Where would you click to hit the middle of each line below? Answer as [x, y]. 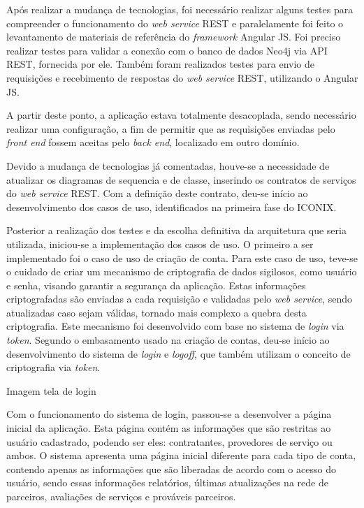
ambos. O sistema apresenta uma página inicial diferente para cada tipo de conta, [181, 455]
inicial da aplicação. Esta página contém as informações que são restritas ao [169, 428]
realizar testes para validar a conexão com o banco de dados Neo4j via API [167, 50]
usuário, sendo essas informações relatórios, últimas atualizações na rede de [167, 482]
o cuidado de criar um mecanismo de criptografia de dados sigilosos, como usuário [182, 271]
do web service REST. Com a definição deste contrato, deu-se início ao [157, 193]
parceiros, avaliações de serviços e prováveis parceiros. [121, 496]
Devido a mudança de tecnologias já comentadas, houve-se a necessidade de [168, 165]
